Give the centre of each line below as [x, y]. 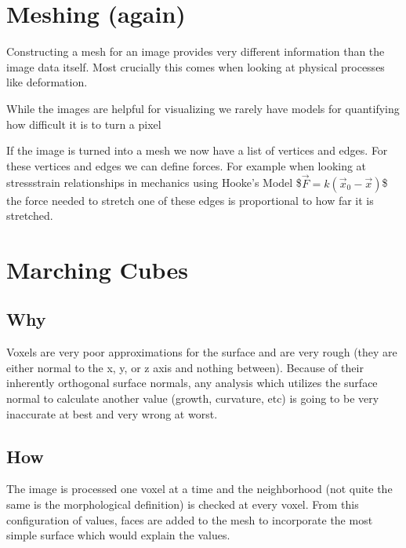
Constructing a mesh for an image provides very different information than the [196, 51]
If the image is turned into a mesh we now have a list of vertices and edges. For [197, 150]
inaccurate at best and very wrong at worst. [112, 413]
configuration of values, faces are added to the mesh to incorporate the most [190, 519]
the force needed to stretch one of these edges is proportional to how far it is [190, 200]
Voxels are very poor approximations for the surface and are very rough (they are [202, 352]
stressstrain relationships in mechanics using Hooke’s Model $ [154, 183]
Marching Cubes [97, 269]
